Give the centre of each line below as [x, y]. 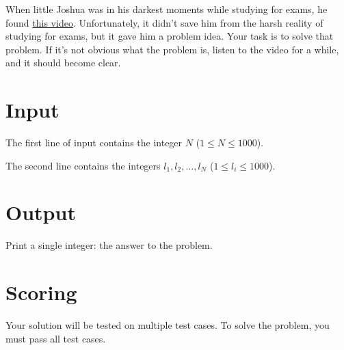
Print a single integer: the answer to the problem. [109, 245]
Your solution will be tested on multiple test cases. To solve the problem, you [168, 325]
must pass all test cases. [56, 338]
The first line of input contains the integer [94, 143]
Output [41, 212]
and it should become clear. [63, 63]
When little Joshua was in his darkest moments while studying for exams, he [167, 9]
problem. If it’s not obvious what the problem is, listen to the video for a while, [172, 49]
